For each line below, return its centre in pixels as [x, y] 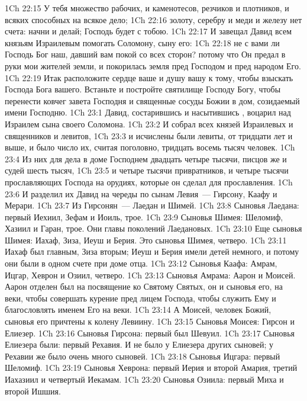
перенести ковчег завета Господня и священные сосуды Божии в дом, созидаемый [152, 100]
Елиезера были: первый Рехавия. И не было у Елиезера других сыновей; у [139, 344]
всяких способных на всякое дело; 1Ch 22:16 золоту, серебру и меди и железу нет [153, 19]
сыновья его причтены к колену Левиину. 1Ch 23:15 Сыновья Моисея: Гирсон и [150, 321]
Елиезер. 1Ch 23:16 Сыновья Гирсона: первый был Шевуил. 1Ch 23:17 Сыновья [150, 333]
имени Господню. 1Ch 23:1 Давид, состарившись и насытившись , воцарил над [148, 112]
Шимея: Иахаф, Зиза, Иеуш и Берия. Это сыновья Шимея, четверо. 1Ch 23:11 [146, 240]
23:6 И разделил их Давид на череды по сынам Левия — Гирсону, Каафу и [141, 193]
